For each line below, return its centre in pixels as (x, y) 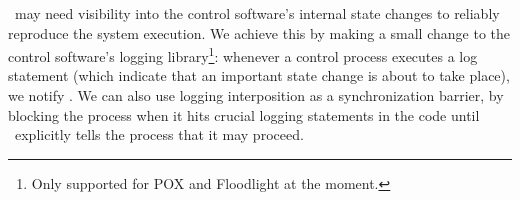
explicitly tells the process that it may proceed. (159, 134)
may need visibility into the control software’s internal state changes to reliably (257, 13)
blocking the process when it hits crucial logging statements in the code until (244, 114)
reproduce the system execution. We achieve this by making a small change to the (259, 32)
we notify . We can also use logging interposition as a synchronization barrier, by (256, 95)
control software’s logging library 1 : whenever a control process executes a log (243, 54)
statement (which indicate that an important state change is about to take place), (259, 75)
